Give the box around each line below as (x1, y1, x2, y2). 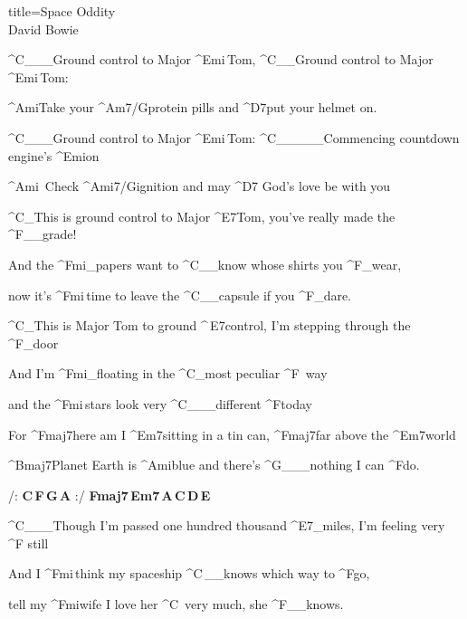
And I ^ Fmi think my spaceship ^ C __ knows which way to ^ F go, (8, 564, 370, 583)
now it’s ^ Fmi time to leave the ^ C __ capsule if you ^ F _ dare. (8, 285, 352, 304)
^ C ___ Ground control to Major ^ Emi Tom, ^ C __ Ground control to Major (8, 50, 434, 69)
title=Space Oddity (8, 2, 116, 20)
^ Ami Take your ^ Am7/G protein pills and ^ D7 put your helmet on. (8, 98, 377, 117)
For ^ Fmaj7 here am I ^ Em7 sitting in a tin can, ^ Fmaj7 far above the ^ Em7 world (8, 424, 456, 443)
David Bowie (8, 19, 79, 38)
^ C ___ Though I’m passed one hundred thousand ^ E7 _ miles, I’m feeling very (8, 516, 445, 535)
